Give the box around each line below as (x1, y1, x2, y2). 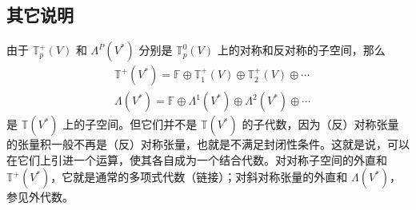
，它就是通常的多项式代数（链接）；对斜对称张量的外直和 (50, 168, 348, 185)
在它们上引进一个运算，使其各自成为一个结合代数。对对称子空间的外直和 (6, 151, 387, 168)
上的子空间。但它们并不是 (62, 116, 198, 133)
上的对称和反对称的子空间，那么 (217, 42, 386, 58)
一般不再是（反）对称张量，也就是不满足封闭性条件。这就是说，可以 (50, 136, 410, 153)
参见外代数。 (6, 188, 74, 205)
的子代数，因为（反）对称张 (242, 116, 388, 133)
